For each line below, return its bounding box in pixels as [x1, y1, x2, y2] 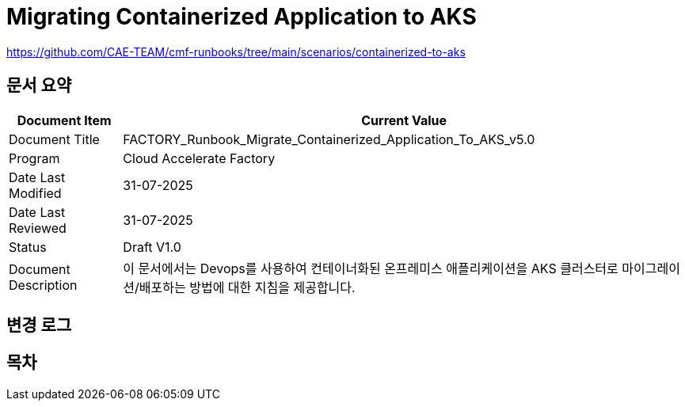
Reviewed [9, 219, 67, 236]
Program [9, 150, 60, 166]
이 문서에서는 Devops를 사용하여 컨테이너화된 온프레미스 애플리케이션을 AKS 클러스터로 [123, 260, 618, 276]
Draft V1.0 [123, 238, 181, 255]
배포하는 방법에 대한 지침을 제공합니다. [139, 279, 356, 295]
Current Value [361, 112, 447, 128]
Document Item [17, 112, 112, 128]
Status [9, 238, 47, 255]
